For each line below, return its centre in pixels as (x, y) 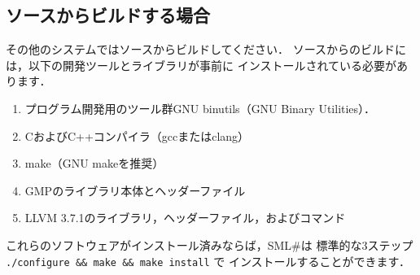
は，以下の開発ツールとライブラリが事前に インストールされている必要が (201, 65)
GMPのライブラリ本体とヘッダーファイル (135, 190)
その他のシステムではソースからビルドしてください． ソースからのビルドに (206, 49)
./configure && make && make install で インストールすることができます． (208, 261)
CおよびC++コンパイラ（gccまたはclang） (137, 135)
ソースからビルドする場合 (108, 15)
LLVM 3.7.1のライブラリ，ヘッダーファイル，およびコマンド (185, 218)
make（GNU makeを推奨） (94, 163)
